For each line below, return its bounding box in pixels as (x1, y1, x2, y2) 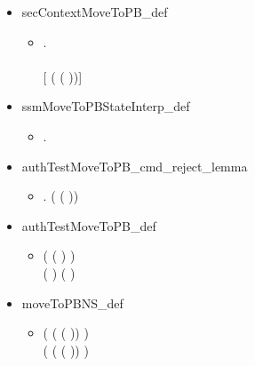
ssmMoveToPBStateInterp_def (21, 97, 190, 115)
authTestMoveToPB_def (21, 216, 156, 235)
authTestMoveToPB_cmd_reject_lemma (21, 156, 248, 175)
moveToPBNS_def (21, 293, 124, 312)
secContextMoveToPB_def (21, 3, 168, 20)
